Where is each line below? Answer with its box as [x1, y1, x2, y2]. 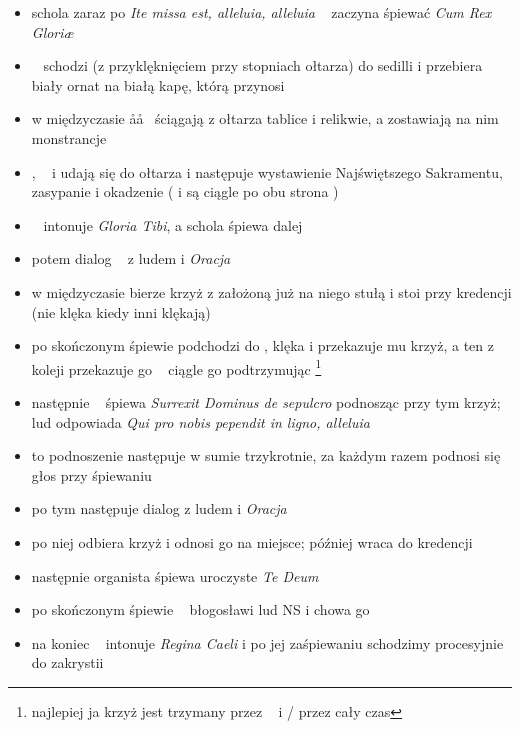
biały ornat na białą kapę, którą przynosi [31, 74, 285, 95]
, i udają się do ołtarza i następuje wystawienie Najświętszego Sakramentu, [31, 161, 503, 182]
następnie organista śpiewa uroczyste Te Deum [31, 565, 319, 586]
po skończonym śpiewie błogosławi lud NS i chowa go [31, 599, 370, 620]
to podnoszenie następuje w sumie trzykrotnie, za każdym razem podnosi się [31, 445, 501, 466]
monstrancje [31, 127, 107, 148]
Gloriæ [31, 21, 74, 42]
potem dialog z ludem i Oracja [31, 248, 231, 269]
